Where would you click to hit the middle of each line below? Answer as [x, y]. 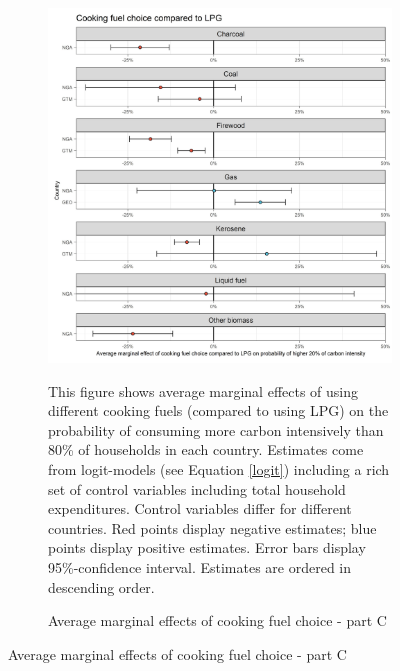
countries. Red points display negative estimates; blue [212, 527]
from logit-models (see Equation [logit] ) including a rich [219, 469]
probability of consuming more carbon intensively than [216, 429]
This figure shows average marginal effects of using [203, 390]
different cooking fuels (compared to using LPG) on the [218, 410]
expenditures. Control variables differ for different [200, 508]
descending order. [101, 586]
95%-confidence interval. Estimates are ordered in [200, 567]
